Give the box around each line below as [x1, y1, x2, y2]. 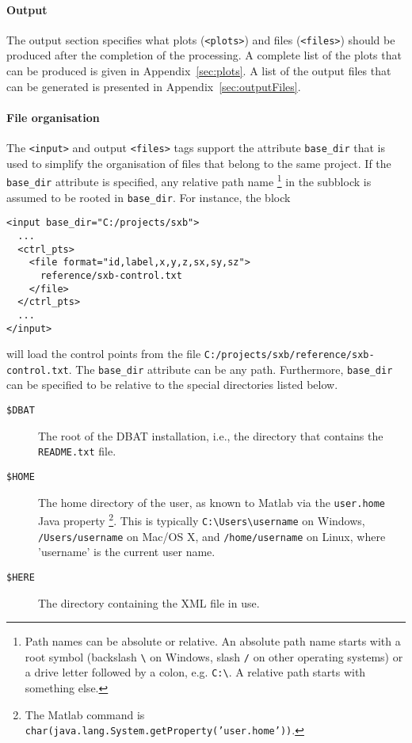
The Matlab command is [25, 706, 145, 722]
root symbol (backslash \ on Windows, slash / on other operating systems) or [25, 648, 403, 665]
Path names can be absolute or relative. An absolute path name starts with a [25, 633, 401, 650]
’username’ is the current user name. [38, 543, 216, 560]
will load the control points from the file [6, 345, 201, 362]
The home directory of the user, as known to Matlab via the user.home [38, 493, 386, 510]
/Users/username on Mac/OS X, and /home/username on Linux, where [38, 528, 386, 544]
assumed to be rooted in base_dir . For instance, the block [6, 189, 291, 205]
